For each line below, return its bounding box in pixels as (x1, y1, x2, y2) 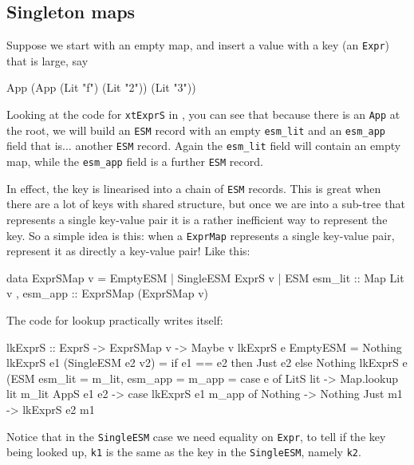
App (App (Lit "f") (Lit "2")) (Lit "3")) (6, 79, 196, 96)
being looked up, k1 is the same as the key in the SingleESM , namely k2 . (6, 443, 361, 460)
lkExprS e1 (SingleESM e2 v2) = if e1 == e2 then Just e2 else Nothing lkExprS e (6, 354, 408, 371)
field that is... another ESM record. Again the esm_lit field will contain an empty (6, 137, 401, 154)
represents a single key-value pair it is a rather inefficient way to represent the (6, 211, 388, 227)
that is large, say (6, 52, 89, 69)
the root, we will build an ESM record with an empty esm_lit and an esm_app (6, 121, 385, 138)
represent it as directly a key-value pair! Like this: (6, 242, 250, 259)
